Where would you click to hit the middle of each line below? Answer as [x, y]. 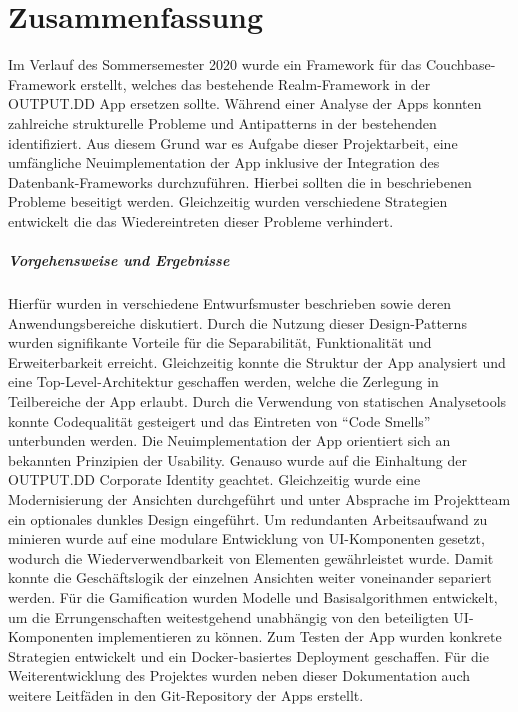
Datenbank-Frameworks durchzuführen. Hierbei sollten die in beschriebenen [240, 181]
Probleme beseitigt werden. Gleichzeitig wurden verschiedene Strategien [228, 201]
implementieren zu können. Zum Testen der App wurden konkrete [299, 636]
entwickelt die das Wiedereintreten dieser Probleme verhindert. [201, 220]
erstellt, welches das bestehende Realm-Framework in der [255, 83]
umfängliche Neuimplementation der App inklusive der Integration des [224, 162]
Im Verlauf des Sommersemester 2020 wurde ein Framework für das [215, 64]
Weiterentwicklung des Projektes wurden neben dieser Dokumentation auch [239, 675]
